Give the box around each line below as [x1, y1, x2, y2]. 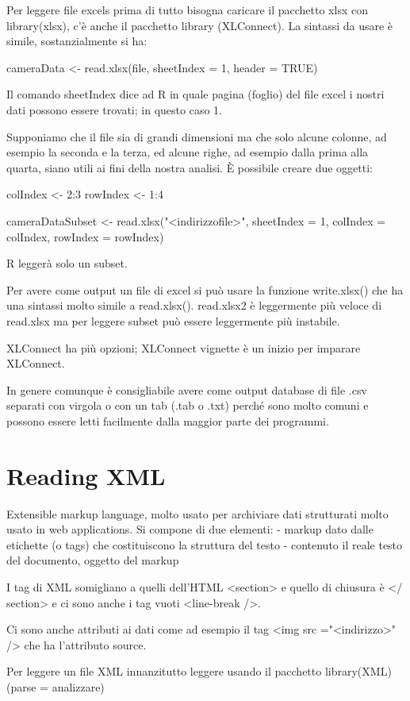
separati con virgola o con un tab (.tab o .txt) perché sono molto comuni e [6, 397, 369, 414]
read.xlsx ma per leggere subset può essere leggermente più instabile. [6, 312, 340, 329]
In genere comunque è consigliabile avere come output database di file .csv [6, 381, 367, 398]
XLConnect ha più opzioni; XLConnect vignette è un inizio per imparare [6, 339, 361, 356]
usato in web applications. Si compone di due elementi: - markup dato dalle [6, 521, 374, 537]
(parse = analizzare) [6, 678, 105, 695]
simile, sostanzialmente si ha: [6, 33, 148, 49]
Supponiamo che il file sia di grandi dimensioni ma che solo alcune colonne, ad [6, 128, 387, 144]
